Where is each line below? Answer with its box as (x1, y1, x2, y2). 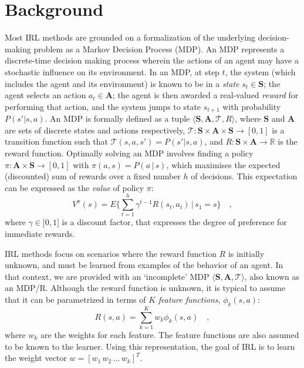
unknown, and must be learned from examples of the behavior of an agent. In (5, 259, 283, 271)
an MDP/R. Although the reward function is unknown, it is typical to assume (5, 282, 286, 294)
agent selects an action (5, 89, 86, 101)
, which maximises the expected (166, 158, 281, 170)
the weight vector (5, 352, 67, 364)
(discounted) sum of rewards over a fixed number (5, 170, 181, 182)
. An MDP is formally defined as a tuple (45, 112, 190, 125)
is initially (228, 247, 265, 259)
